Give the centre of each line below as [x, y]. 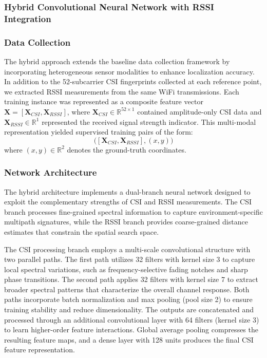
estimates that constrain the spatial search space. [82, 231]
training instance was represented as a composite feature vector [104, 101]
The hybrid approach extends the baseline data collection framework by [117, 61]
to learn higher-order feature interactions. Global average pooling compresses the [131, 329]
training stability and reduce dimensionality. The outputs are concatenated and [129, 309]
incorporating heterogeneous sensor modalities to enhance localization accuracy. [129, 71]
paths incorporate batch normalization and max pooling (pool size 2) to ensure [128, 299]
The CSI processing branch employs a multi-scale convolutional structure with [127, 249]
